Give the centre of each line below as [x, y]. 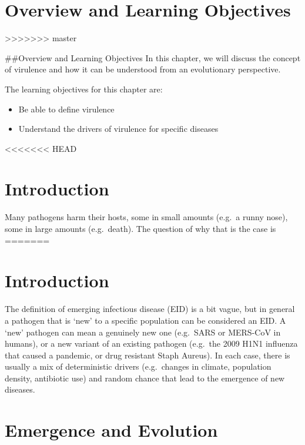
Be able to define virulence [66, 109]
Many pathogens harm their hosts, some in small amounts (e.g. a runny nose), [146, 217]
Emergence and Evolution [111, 430]
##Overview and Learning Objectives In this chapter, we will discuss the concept [153, 57]
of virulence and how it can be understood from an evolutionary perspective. [143, 69]
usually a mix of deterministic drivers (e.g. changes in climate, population [138, 366]
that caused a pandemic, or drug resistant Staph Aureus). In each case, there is [148, 355]
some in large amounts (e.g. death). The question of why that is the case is [140, 228]
